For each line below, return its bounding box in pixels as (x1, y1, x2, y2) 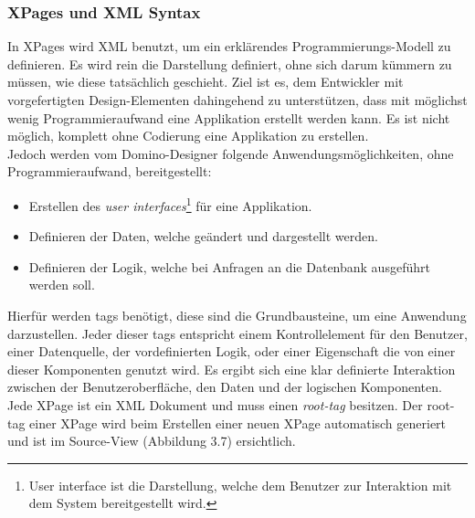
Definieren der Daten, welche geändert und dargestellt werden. (28, 227, 378, 246)
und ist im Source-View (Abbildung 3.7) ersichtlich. (7, 431, 296, 450)
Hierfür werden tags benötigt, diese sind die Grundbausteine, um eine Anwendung (7, 306, 467, 324)
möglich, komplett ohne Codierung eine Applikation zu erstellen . (7, 126, 369, 145)
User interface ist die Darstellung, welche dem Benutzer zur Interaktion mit (28, 475, 452, 494)
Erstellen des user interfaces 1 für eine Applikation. (28, 193, 312, 215)
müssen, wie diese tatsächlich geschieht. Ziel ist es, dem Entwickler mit (7, 72, 404, 91)
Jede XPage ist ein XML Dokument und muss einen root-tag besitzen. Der (7, 395, 423, 414)
